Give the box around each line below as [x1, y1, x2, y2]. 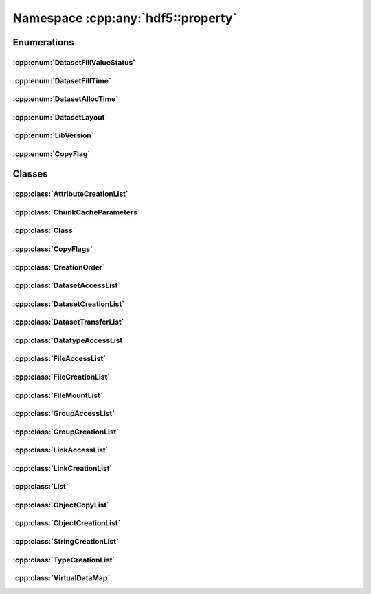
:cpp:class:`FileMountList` [12, 390, 103, 400]
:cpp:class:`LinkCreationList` [12, 463, 113, 473]
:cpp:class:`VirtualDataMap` [12, 573, 111, 583]
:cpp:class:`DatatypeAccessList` [12, 335, 126, 345]
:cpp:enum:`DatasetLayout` [12, 112, 108, 122]
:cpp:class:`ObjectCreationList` [12, 518, 121, 528]
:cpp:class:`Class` [12, 225, 76, 235]
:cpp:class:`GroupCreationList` [12, 427, 120, 437]
